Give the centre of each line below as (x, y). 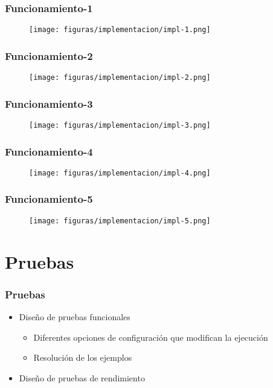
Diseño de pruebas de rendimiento (82, 377)
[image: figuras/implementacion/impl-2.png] (120, 78)
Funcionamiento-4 (49, 151)
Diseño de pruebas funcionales (75, 316)
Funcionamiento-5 (49, 199)
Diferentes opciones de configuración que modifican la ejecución (151, 337)
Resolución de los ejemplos (83, 357)
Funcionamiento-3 (49, 103)
